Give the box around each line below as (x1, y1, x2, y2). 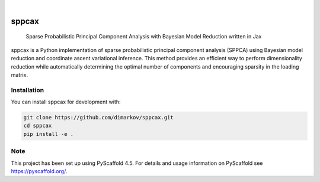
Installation (11, 86, 44, 94)
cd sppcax (23, 122, 52, 129)
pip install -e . (23, 131, 74, 137)
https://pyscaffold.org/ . (11, 168, 68, 174)
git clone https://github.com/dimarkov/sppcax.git (23, 114, 174, 121)
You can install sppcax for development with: (11, 98, 121, 106)
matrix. (11, 71, 28, 78)
